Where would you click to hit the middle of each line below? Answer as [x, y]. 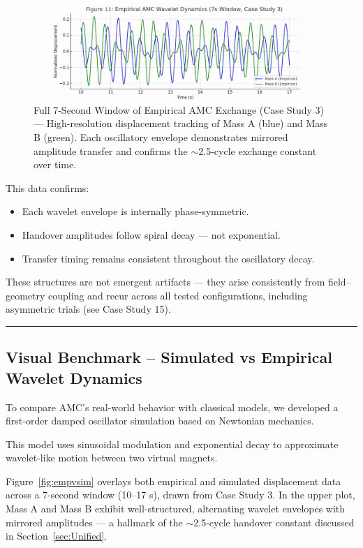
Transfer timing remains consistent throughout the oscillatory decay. [168, 258]
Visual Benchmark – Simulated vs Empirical [169, 357]
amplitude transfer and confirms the [111, 150]
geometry [25, 295]
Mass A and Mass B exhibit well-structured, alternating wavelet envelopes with [176, 509]
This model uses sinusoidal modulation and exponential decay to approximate [172, 444]
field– [339, 282]
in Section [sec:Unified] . [57, 536]
